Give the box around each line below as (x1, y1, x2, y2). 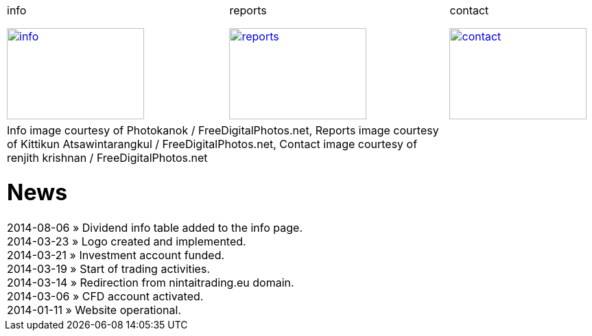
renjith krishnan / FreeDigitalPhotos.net (7, 151, 208, 165)
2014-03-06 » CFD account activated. (7, 289, 204, 303)
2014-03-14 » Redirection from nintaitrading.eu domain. (7, 275, 294, 289)
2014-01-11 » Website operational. (7, 302, 182, 317)
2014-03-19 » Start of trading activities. (7, 261, 210, 276)
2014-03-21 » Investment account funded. (7, 248, 225, 262)
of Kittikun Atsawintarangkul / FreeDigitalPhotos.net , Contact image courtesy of (7, 137, 418, 151)
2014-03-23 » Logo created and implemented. (7, 234, 246, 248)
